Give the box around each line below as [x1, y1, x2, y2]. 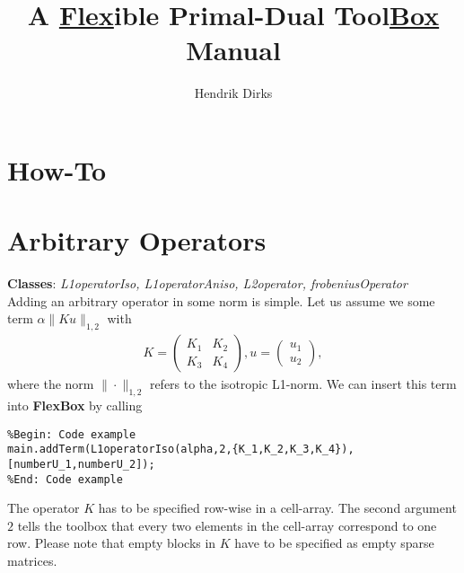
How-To [7, 151, 107, 188]
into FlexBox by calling [7, 396, 143, 415]
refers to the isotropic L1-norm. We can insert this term [149, 375, 457, 393]
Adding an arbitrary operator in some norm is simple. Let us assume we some [7, 291, 435, 310]
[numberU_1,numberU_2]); [7, 457, 155, 471]
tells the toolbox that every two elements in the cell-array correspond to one [17, 516, 437, 534]
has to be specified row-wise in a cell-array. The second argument [98, 498, 457, 517]
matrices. [7, 551, 57, 570]
